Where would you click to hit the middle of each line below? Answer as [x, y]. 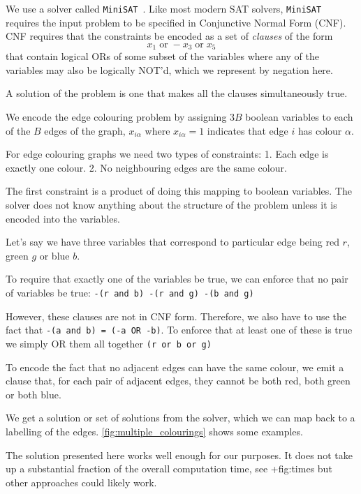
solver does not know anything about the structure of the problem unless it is [171, 205]
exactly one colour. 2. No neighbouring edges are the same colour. [146, 167]
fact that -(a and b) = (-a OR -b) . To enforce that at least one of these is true [179, 330]
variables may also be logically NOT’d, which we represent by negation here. [169, 69]
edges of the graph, [85, 130]
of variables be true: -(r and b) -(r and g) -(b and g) [130, 293]
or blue [54, 255]
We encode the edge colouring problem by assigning [116, 117]
